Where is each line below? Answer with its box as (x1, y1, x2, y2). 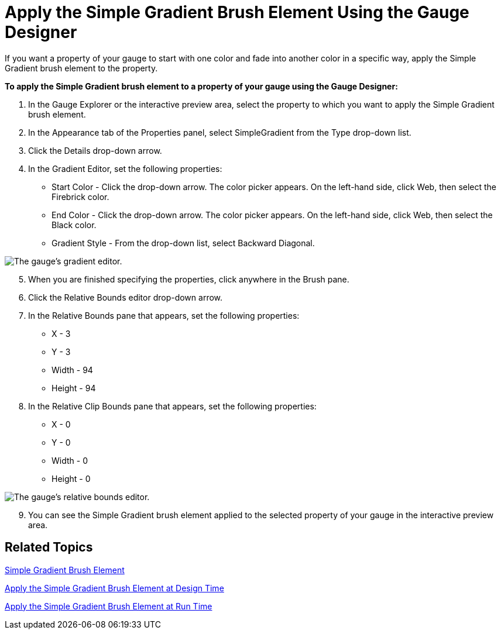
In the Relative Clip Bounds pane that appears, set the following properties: (28, 401, 317, 411)
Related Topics (5, 540, 93, 555)
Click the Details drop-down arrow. (28, 145, 162, 156)
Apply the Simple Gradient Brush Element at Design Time (5, 583, 224, 593)
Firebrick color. (52, 191, 109, 202)
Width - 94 (52, 364, 93, 375)
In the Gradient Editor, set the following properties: (28, 163, 222, 174)
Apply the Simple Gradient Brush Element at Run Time (5, 601, 212, 611)
